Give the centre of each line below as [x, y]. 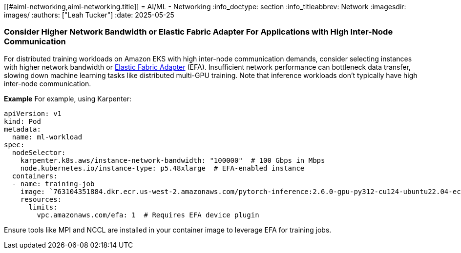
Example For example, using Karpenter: [68, 98]
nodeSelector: [39, 152]
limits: [43, 207]
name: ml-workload [47, 137]
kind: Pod [22, 121]
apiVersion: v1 [33, 113]
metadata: [22, 129]
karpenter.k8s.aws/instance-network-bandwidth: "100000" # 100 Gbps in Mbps [173, 160]
